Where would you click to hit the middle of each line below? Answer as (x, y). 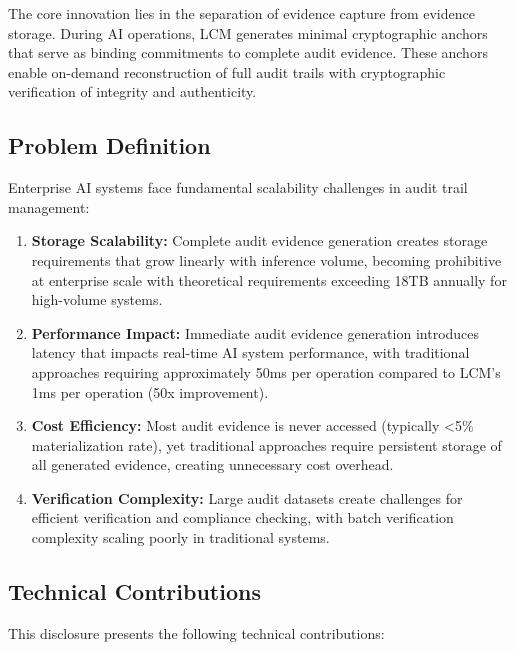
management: (49, 206)
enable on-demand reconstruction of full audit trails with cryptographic (227, 71)
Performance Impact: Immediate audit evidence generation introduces (255, 332)
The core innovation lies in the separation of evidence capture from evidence (241, 13)
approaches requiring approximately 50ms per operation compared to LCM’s (266, 371)
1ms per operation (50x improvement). (150, 391)
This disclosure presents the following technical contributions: (196, 632)
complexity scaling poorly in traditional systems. (180, 537)
